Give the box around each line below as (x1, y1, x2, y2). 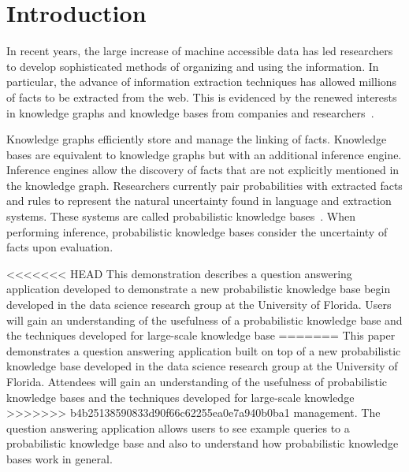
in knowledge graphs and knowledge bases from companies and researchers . (6, 104, 374, 121)
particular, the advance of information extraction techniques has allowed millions (6, 73, 397, 90)
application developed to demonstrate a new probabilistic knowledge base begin (6, 281, 391, 297)
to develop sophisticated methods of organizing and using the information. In (6, 58, 379, 74)
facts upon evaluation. (6, 239, 113, 255)
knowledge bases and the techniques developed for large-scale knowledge (6, 388, 355, 405)
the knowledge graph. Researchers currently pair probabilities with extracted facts (6, 177, 403, 193)
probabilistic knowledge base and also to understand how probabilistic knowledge (6, 435, 399, 452)
